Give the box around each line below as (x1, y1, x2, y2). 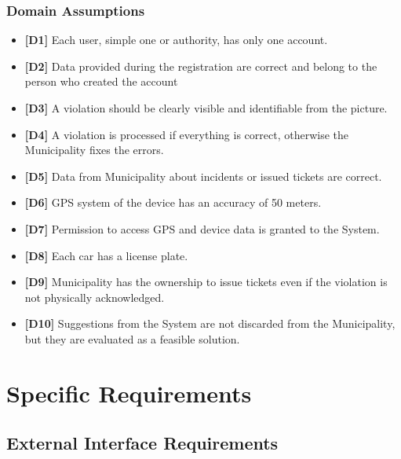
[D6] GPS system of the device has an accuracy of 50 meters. (24, 194, 322, 211)
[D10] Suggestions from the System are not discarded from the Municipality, (24, 315, 396, 332)
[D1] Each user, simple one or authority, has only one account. (24, 31, 328, 48)
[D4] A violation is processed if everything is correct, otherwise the (24, 126, 348, 142)
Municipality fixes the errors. (24, 141, 164, 158)
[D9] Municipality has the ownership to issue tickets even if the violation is (24, 274, 388, 290)
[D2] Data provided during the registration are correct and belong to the (24, 57, 377, 74)
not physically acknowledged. (24, 288, 165, 305)
